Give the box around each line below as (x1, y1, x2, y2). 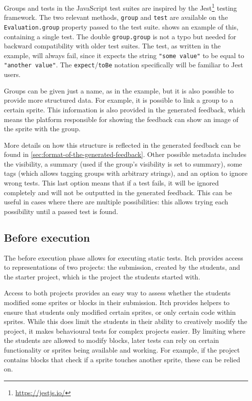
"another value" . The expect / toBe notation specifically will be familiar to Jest (4, 60, 243, 70)
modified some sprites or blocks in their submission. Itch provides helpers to (4, 297, 230, 308)
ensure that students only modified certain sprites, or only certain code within (4, 307, 236, 317)
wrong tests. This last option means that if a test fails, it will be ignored (4, 178, 219, 188)
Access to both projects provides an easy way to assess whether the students (4, 288, 231, 298)
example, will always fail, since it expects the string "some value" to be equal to (4, 50, 244, 60)
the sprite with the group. (4, 123, 81, 134)
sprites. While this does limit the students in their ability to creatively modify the (4, 316, 247, 326)
